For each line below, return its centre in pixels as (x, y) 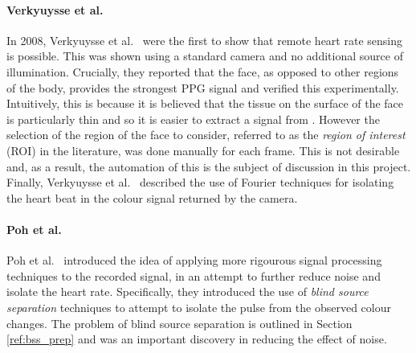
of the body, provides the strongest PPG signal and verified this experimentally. (203, 87)
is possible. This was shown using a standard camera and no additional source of (205, 56)
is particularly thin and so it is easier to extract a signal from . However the (193, 119)
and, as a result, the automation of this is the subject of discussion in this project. (209, 166)
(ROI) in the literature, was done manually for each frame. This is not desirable (203, 150)
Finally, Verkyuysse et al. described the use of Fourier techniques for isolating (200, 182)
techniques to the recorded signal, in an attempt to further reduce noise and (194, 275)
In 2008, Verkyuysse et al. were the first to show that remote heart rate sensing (204, 40)
